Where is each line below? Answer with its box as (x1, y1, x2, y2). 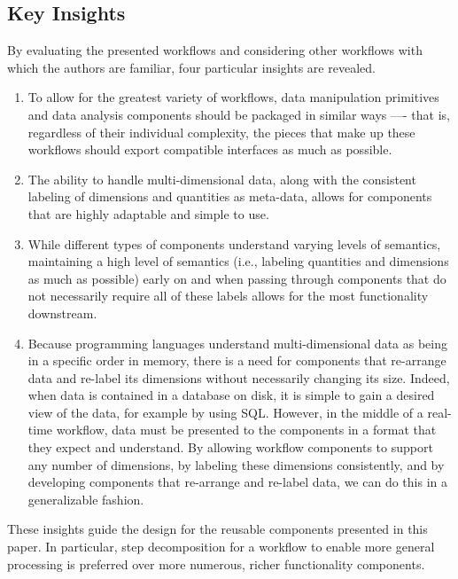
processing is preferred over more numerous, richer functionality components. (7, 554, 425, 573)
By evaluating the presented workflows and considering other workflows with (7, 41, 423, 59)
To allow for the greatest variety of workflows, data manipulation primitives (27, 88, 439, 106)
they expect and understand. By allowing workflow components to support (27, 438, 433, 457)
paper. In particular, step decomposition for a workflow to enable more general (7, 537, 435, 556)
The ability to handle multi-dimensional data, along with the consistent (27, 169, 416, 188)
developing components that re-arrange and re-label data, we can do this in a (27, 473, 447, 491)
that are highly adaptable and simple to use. (27, 204, 269, 223)
